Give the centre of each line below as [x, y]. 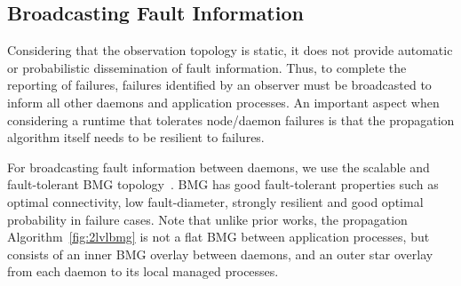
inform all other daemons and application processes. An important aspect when [223, 102]
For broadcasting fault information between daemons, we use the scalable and [219, 167]
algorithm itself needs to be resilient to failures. [136, 137]
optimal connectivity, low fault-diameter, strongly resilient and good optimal [215, 201]
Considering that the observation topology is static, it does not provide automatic [230, 50]
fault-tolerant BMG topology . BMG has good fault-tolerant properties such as [223, 184]
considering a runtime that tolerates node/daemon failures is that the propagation [231, 119]
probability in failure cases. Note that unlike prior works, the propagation [207, 219]
